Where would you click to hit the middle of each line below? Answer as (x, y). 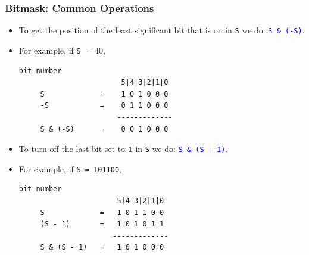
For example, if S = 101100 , (70, 168)
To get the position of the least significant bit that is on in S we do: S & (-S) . (162, 30)
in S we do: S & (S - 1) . (182, 149)
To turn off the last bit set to (72, 149)
